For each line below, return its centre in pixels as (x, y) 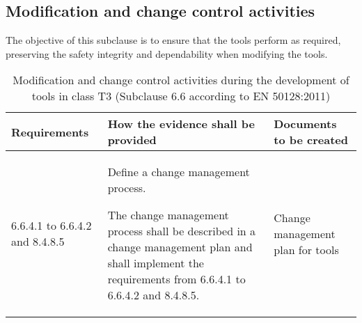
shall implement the (156, 263)
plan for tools (306, 249)
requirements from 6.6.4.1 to (176, 279)
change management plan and (180, 247)
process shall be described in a (182, 231)
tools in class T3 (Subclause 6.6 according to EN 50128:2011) (181, 96)
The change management (168, 215)
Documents (305, 124)
